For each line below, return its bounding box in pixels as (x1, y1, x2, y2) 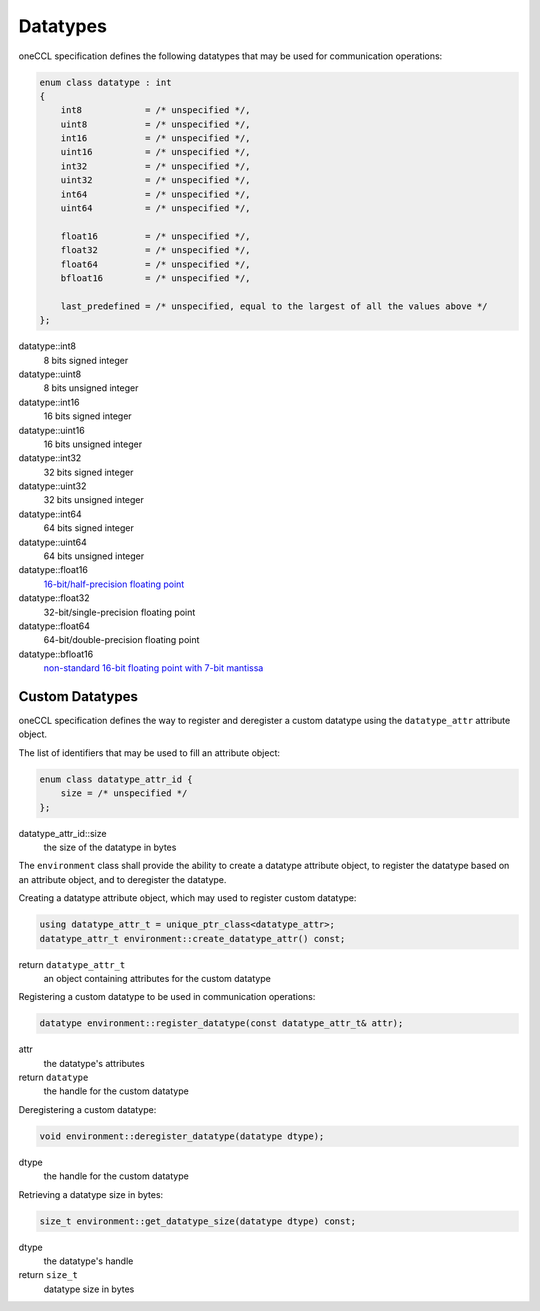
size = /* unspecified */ (60, 788, 188, 799)
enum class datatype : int (39, 76, 172, 88)
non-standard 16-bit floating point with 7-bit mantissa (43, 662, 264, 674)
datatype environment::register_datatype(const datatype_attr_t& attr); (39, 1018, 404, 1029)
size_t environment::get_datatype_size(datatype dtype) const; (39, 1215, 357, 1227)
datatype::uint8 (18, 368, 82, 380)
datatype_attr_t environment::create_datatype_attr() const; (39, 933, 346, 944)
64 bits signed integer (43, 522, 134, 534)
